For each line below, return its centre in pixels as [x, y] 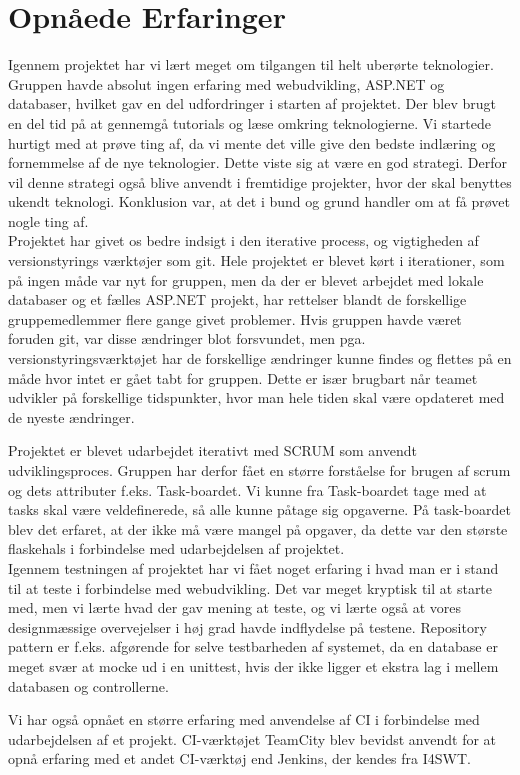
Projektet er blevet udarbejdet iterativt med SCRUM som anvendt [212, 450]
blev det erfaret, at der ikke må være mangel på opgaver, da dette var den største [258, 528]
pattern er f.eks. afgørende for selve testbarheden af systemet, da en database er [253, 646]
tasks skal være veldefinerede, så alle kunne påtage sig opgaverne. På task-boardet [259, 509]
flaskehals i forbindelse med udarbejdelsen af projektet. [176, 548]
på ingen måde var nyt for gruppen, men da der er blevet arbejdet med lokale [246, 279]
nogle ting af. [48, 220]
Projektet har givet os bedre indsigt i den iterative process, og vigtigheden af [243, 240]
